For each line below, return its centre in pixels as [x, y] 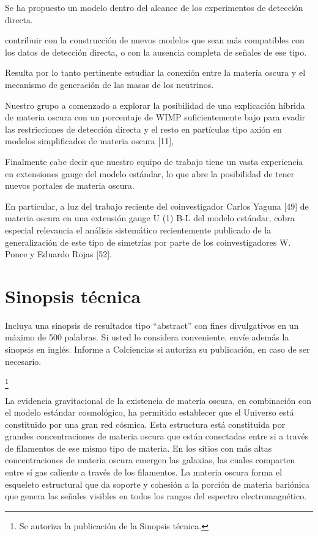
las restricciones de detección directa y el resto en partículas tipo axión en [143, 129]
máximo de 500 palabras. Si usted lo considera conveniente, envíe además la [147, 337]
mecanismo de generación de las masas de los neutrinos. [109, 84]
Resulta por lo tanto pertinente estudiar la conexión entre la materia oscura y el [155, 72]
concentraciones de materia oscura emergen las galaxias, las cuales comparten [150, 460]
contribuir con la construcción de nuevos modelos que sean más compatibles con [155, 40]
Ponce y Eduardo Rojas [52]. [58, 254]
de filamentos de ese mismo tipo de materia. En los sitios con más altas [139, 448]
